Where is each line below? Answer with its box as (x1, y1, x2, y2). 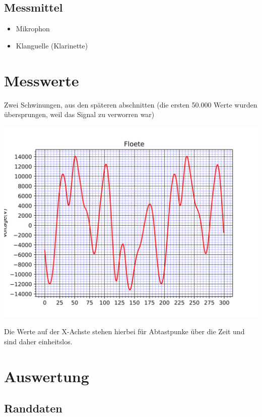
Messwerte (4, 70, 79, 90)
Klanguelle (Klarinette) (16, 40, 88, 50)
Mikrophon (16, 23, 50, 34)
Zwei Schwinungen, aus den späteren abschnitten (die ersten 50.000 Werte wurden (4, 99, 257, 110)
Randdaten (4, 400, 62, 416)
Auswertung (4, 366, 89, 386)
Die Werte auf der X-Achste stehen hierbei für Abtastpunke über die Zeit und (4, 326, 245, 337)
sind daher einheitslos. (4, 336, 73, 346)
